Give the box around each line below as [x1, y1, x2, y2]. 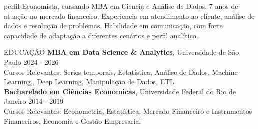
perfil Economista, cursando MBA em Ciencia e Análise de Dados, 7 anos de [4, 1, 238, 11]
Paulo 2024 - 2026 [4, 56, 59, 67]
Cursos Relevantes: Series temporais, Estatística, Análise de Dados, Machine [4, 66, 238, 77]
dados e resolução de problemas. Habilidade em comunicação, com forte [4, 20, 223, 31]
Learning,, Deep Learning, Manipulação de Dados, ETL [4, 76, 174, 87]
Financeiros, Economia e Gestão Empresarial [4, 115, 141, 126]
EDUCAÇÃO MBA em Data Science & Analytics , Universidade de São [4, 47, 239, 57]
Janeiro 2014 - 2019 [4, 96, 64, 106]
